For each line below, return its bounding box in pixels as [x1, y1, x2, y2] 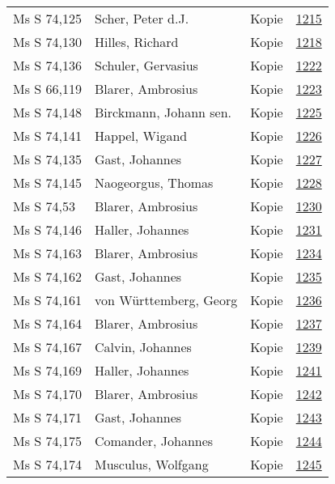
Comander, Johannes [94, 431, 214, 450]
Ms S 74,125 [13, 9, 82, 28]
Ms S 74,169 [13, 361, 82, 380]
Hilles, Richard [94, 32, 179, 51]
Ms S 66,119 [13, 79, 82, 98]
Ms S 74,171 [13, 408, 82, 427]
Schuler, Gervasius [94, 56, 198, 74]
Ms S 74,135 [13, 150, 82, 168]
